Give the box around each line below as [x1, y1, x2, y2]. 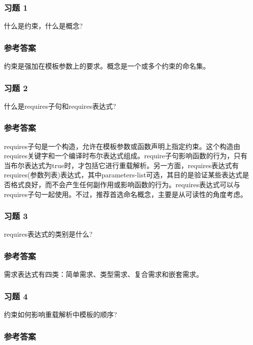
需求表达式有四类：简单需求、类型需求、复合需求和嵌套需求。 [4, 269, 203, 279]
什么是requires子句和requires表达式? [4, 100, 116, 111]
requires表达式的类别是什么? [4, 229, 93, 239]
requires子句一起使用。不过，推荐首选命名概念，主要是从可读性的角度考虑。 [4, 189, 247, 199]
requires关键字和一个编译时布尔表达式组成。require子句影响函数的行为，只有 [4, 150, 248, 161]
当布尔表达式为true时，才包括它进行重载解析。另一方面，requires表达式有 [4, 160, 239, 170]
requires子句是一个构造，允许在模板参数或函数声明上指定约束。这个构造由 [4, 141, 240, 151]
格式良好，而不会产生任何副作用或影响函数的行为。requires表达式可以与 [10, 179, 240, 190]
